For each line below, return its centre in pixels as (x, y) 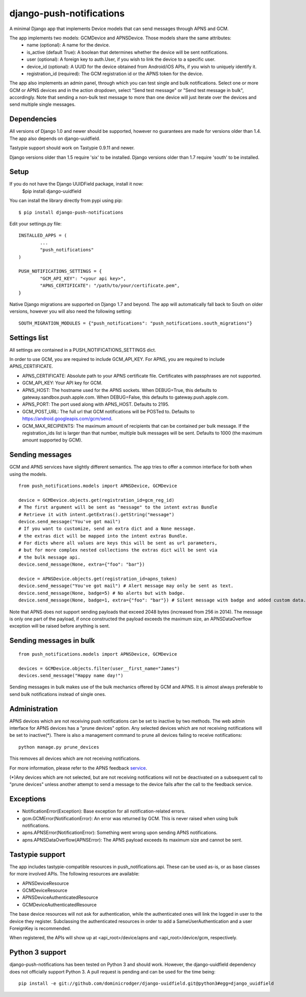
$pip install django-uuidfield (52, 191)
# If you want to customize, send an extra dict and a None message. (107, 529)
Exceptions (28, 799)
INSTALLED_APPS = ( (43, 236)
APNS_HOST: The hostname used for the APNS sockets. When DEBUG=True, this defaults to (120, 390)
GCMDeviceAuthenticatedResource (59, 905)
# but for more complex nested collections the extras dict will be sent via (118, 550)
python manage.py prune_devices (59, 747)
